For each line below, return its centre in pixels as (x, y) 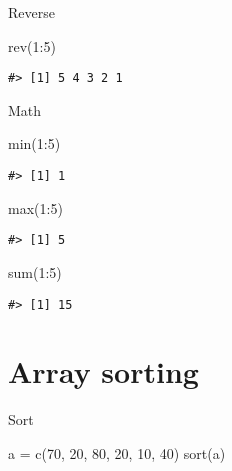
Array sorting (103, 371)
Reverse (31, 12)
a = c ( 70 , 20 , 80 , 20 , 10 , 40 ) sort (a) (117, 452)
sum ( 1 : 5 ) (35, 271)
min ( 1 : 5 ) (34, 143)
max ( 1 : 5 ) (35, 207)
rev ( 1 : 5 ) (32, 45)
